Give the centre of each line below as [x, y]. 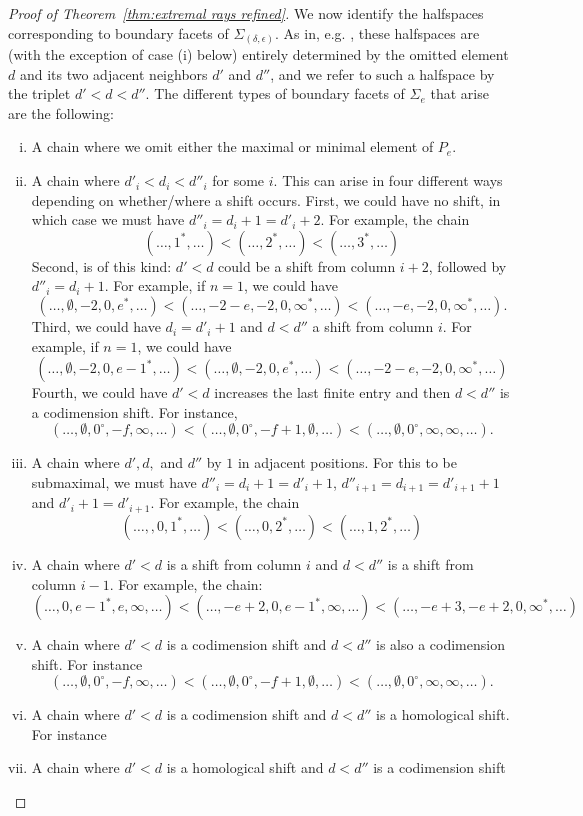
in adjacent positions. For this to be [347, 462]
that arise [459, 93]
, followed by [467, 265]
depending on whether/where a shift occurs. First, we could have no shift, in [266, 199]
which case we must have [108, 219]
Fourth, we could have [99, 392]
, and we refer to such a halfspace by [382, 73]
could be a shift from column [307, 265]
